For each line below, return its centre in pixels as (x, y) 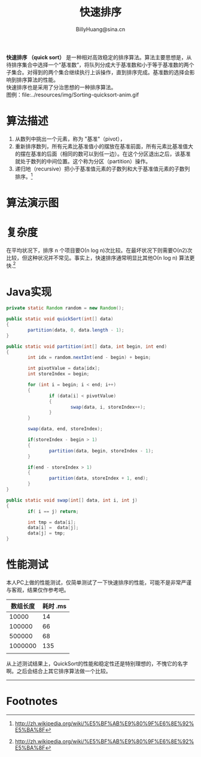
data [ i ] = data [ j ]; (53, 528)
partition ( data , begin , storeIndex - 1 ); (101, 451)
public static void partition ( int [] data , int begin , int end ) (87, 346)
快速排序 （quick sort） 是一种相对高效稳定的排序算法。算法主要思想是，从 (99, 57)
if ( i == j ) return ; (53, 511)
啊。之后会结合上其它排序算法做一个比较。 (59, 671)
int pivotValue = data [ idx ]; (64, 369)
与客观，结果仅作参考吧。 (38, 589)
